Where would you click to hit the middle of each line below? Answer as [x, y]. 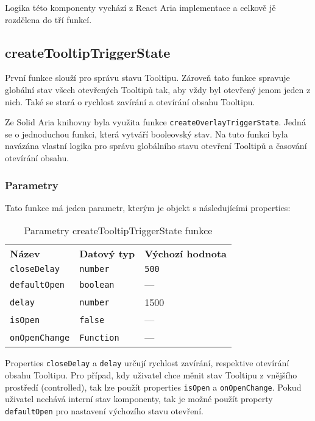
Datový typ [107, 254]
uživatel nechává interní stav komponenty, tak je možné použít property [139, 399]
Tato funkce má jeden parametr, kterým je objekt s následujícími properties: [148, 207]
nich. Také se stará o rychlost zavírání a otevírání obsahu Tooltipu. [130, 101]
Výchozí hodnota [186, 254]
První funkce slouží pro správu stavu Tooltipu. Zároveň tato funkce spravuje [147, 78]
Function [99, 337]
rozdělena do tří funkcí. [48, 19]
